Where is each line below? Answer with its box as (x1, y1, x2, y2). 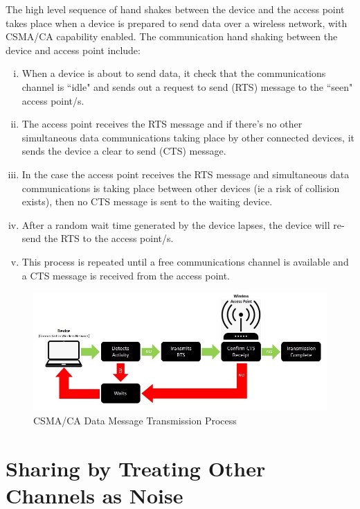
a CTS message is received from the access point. (21, 268, 231, 282)
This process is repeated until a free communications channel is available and (21, 254, 349, 268)
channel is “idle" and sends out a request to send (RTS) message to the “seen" (21, 79, 353, 94)
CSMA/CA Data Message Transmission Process (33, 413, 237, 427)
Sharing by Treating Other (6, 454, 266, 482)
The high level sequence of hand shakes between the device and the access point (6, 2, 345, 16)
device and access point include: (6, 42, 141, 57)
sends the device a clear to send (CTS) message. (21, 144, 226, 158)
